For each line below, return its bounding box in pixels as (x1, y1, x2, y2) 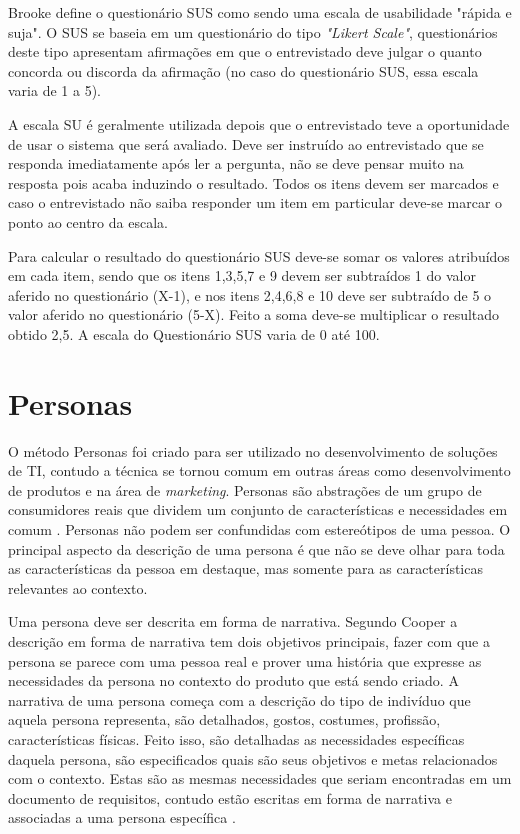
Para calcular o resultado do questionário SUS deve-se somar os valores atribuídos (8, 245, 510, 266)
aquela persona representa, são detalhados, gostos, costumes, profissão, (8, 709, 441, 730)
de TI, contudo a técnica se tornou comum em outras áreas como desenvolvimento (8, 460, 511, 481)
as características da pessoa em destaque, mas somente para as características (8, 558, 483, 579)
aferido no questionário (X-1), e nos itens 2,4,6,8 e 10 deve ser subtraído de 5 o (8, 284, 492, 305)
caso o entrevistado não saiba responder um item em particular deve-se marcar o (8, 192, 503, 213)
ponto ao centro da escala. (8, 211, 168, 232)
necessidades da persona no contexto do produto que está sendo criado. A (8, 670, 459, 691)
